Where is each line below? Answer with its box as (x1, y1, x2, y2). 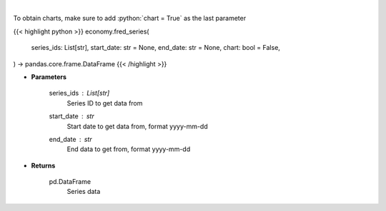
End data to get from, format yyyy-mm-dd (66, 145, 191, 153)
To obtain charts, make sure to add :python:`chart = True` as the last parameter (13, 14, 247, 23)
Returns (31, 161, 56, 170)
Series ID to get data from (66, 98, 143, 107)
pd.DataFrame (49, 177, 91, 186)
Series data (66, 187, 101, 196)
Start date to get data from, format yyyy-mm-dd (66, 122, 209, 130)
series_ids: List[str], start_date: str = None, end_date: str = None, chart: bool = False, (31, 43, 280, 52)
